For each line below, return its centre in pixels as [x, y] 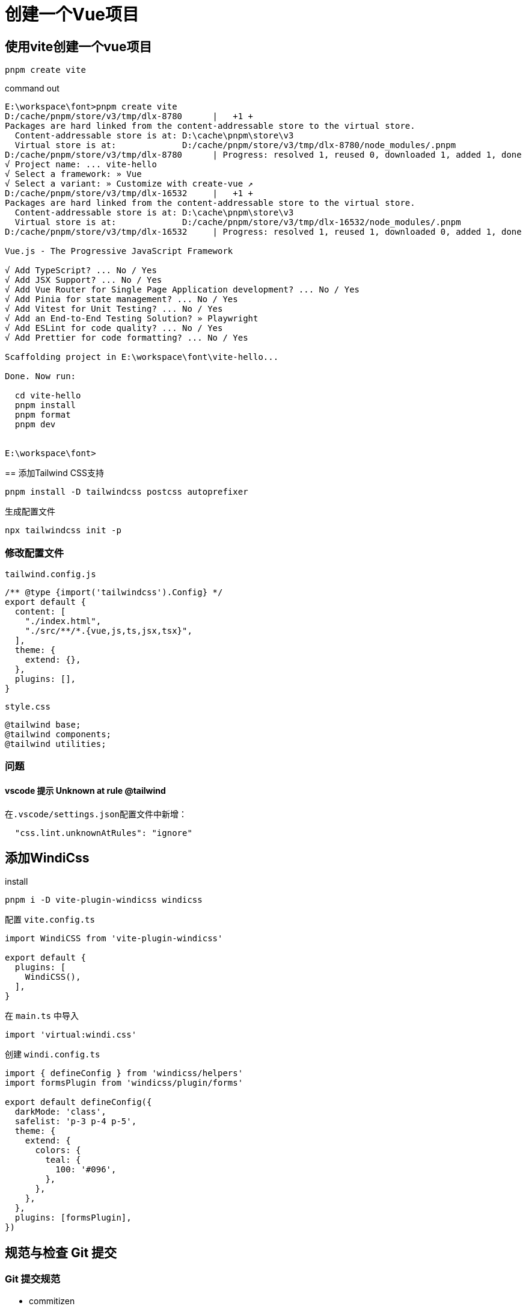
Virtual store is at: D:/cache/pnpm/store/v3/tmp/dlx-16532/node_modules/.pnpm [238, 222]
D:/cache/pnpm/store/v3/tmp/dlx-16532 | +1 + [129, 193]
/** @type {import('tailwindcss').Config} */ [114, 592]
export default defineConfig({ [78, 1102]
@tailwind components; [58, 734]
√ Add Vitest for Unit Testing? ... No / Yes [114, 309]
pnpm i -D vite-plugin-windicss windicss [104, 900]
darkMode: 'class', [60, 1112]
